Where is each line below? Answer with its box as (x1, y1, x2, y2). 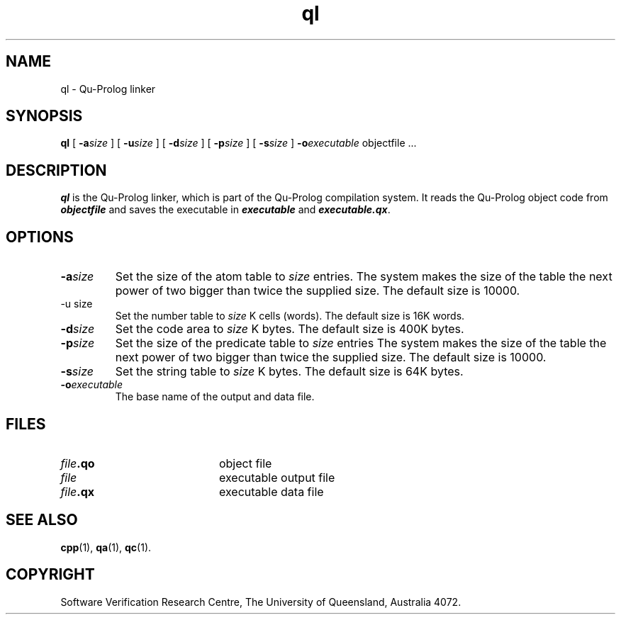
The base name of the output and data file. (115, 390, 315, 403)
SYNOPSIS (6, 107, 83, 125)
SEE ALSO (6, 511, 78, 529)
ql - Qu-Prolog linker (60, 82, 156, 95)
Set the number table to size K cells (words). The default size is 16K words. (115, 310, 465, 322)
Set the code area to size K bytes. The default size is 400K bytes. (115, 322, 464, 337)
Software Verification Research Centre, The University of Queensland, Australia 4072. (60, 595, 461, 608)
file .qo (60, 456, 95, 470)
